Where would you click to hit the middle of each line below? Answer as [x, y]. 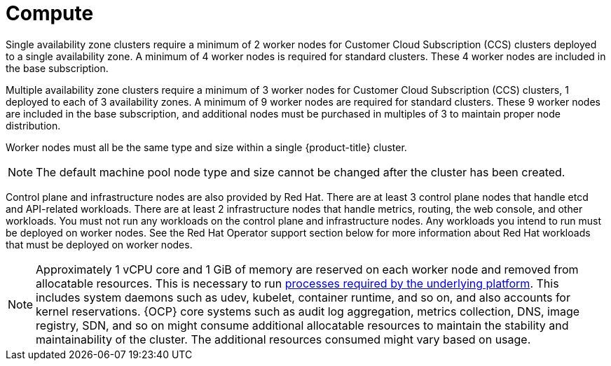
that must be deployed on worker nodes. [99, 244]
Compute [50, 13]
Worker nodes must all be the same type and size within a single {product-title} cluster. [206, 147]
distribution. [33, 125]
